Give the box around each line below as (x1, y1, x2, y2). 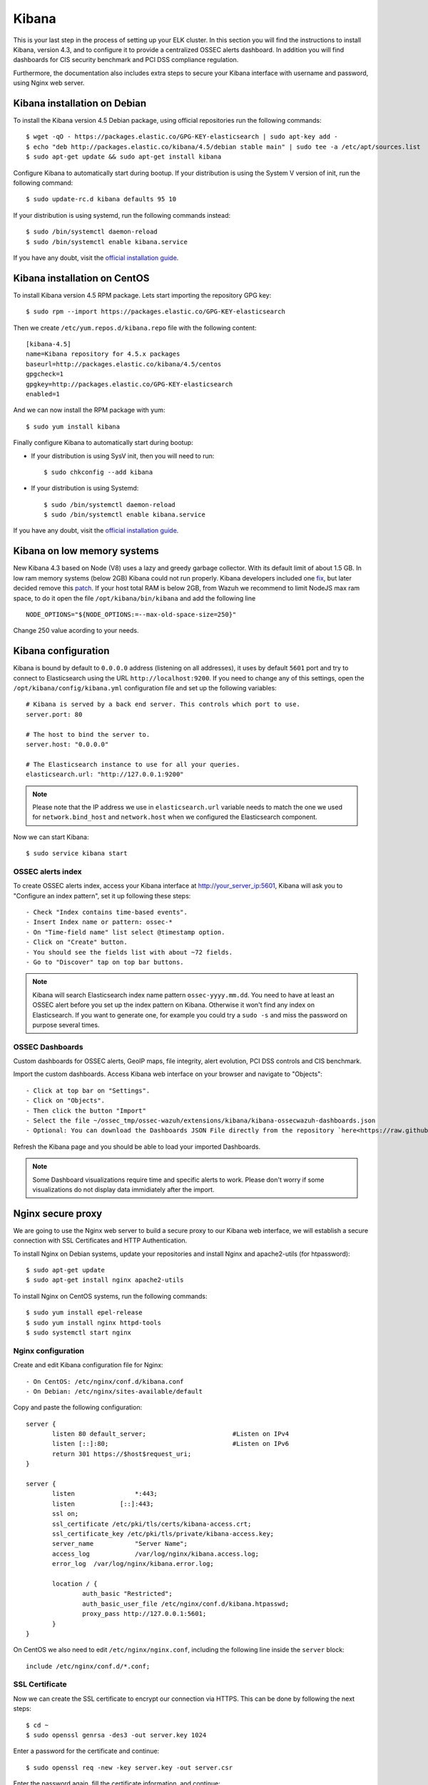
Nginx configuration (13, 1346, 85, 1356)
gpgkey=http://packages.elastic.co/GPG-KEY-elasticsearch (26, 380, 233, 388)
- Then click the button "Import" (26, 1107, 146, 1115)
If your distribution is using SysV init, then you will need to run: (31, 451, 215, 460)
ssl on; (52, 1510, 79, 1518)
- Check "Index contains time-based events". (26, 908, 188, 917)
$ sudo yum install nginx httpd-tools (26, 1318, 162, 1327)
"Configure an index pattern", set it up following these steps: (13, 891, 191, 900)
